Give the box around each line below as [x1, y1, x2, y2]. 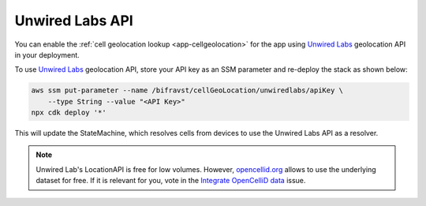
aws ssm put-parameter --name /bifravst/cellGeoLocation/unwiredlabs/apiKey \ [31, 86, 343, 95]
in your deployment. [14, 50, 80, 59]
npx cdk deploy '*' [31, 108, 106, 118]
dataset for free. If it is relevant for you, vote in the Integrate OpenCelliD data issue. [35, 176, 306, 185]
